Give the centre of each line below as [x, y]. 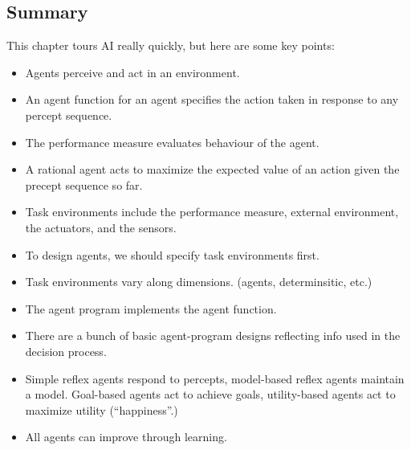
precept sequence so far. [84, 184]
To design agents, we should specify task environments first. [172, 254]
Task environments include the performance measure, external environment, [212, 212]
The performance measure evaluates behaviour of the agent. [172, 142]
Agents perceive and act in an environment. [132, 72]
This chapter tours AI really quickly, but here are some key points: [171, 45]
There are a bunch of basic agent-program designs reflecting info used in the [213, 335]
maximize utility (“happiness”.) [102, 409]
